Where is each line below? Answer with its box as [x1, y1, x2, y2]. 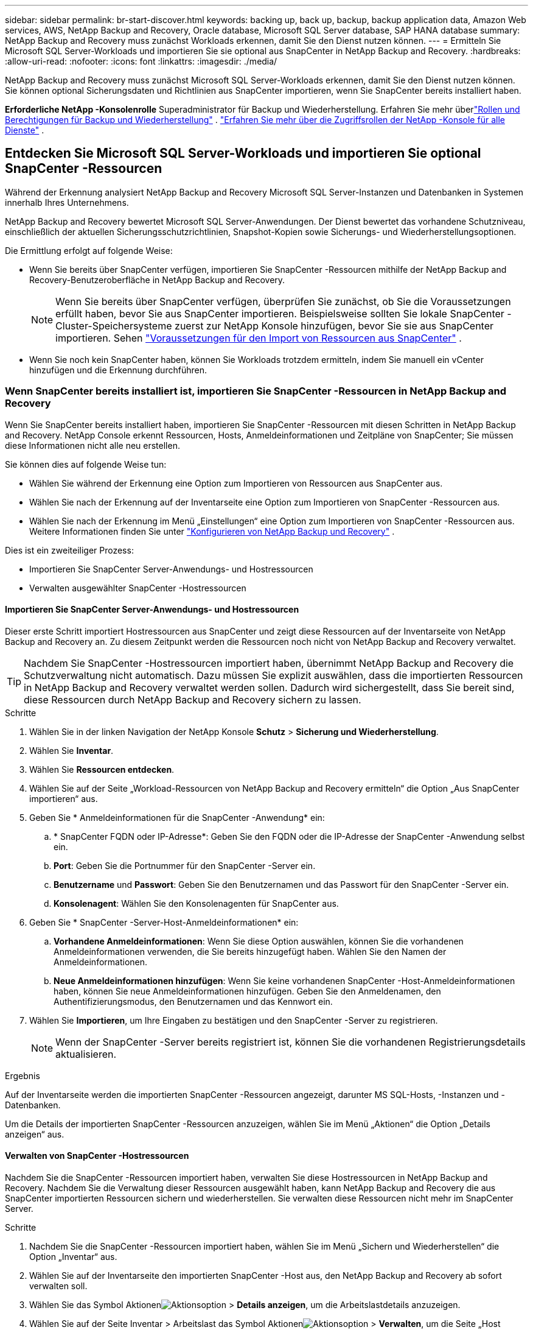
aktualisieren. [55, 1047, 117, 1060]
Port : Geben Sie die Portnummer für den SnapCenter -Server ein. [54, 860, 316, 871]
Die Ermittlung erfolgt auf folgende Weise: [5, 245, 173, 256]
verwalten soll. [29, 1281, 88, 1292]
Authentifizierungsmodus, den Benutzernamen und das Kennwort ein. [54, 996, 333, 1007]
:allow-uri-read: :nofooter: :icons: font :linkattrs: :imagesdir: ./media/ [5, 56, 277, 66]
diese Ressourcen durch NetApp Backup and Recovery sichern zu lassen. [24, 693, 361, 706]
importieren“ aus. [29, 793, 98, 804]
